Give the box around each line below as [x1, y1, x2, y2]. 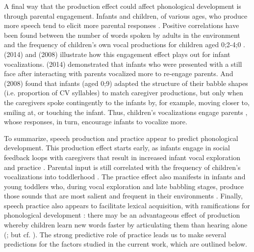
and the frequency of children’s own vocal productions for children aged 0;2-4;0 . [4, 39, 245, 50]
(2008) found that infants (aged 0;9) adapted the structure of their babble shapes [4, 78, 248, 88]
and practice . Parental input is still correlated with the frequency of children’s [4, 162, 241, 172]
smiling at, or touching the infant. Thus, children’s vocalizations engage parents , [4, 107, 248, 117]
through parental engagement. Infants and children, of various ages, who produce [4, 10, 248, 21]
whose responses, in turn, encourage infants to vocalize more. [4, 116, 187, 127]
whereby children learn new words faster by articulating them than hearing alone [4, 220, 248, 230]
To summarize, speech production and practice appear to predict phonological [4, 133, 238, 143]
